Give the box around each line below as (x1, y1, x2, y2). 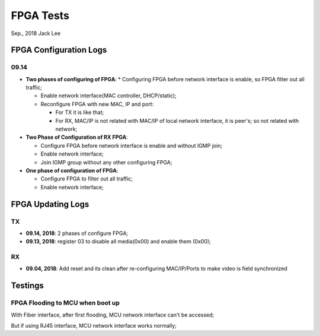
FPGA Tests (11, 9, 69, 22)
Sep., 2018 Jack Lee (11, 30, 61, 37)
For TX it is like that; (55, 109, 104, 116)
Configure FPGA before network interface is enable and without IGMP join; (40, 142, 223, 149)
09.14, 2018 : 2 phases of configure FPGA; (25, 229, 129, 237)
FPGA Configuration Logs (11, 45, 107, 55)
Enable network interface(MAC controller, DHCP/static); (40, 92, 177, 99)
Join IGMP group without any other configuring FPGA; (40, 159, 172, 166)
